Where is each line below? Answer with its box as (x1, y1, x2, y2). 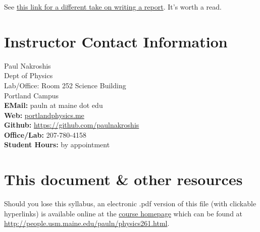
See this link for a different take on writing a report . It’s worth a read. (4, 2, 222, 12)
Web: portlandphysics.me (4, 109, 84, 120)
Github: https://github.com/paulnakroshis (4, 120, 139, 130)
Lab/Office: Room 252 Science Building (4, 80, 126, 90)
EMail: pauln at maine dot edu (4, 100, 103, 110)
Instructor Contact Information (4, 31, 228, 51)
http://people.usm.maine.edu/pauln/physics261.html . (4, 218, 170, 228)
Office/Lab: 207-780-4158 (4, 129, 87, 140)
